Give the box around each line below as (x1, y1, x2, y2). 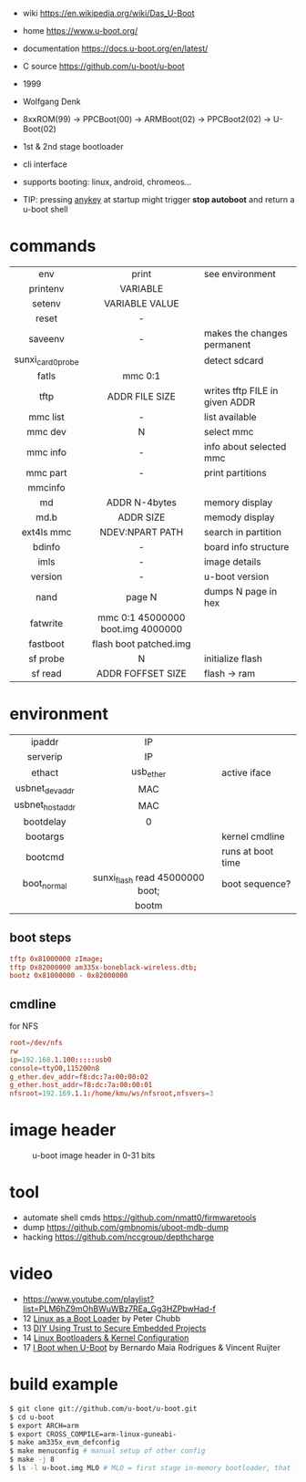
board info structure (203, 541, 290, 554)
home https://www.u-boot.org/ (22, 26, 138, 36)
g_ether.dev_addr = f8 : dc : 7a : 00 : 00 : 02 (9, 1072, 148, 1082)
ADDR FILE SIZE (107, 390, 176, 403)
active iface (221, 766, 271, 779)
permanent (203, 337, 251, 350)
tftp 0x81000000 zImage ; (9, 954, 104, 963)
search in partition (203, 526, 282, 539)
